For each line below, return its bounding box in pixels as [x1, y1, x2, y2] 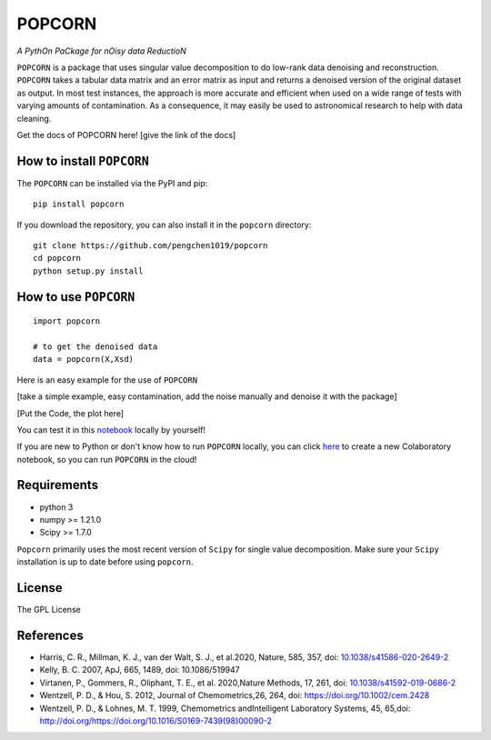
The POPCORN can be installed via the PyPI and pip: [16, 177, 208, 188]
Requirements [16, 477, 99, 493]
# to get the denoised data [33, 341, 158, 352]
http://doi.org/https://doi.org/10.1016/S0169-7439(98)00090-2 [39, 715, 273, 726]
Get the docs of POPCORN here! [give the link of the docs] [16, 129, 236, 140]
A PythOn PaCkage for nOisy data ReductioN [16, 45, 186, 56]
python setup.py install [33, 265, 144, 276]
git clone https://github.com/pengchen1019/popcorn [33, 240, 268, 250]
